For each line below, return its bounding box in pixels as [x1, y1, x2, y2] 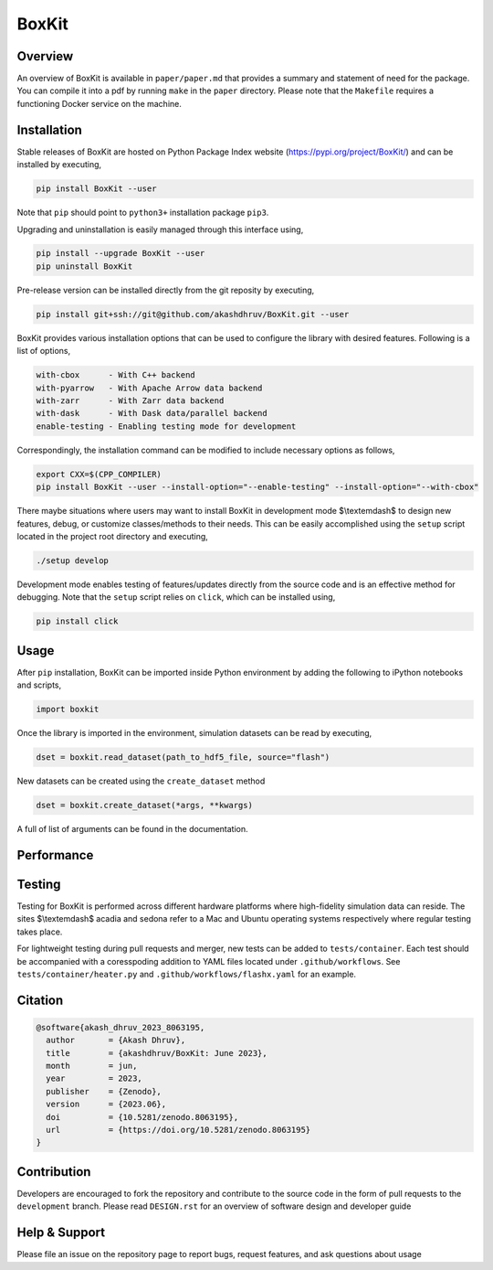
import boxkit [36, 704, 100, 715]
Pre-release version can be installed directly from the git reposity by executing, [16, 284, 315, 295]
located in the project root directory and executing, [16, 530, 209, 541]
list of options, [16, 346, 71, 357]
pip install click [36, 616, 119, 626]
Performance [16, 847, 94, 863]
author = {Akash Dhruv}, [46, 1035, 186, 1046]
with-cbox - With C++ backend [36, 370, 195, 380]
